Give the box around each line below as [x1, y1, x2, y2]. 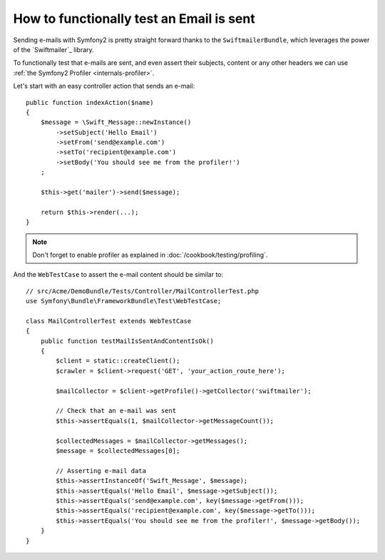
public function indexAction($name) [26, 98, 154, 106]
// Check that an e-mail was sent [56, 407, 177, 415]
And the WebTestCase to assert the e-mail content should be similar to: [13, 270, 224, 279]
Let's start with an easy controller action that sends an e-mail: [13, 82, 195, 91]
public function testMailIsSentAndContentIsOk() [40, 337, 214, 345]
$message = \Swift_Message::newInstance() [40, 118, 192, 126]
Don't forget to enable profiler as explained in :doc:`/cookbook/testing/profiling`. [32, 250, 268, 259]
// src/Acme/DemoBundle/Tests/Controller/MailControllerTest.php [26, 287, 260, 295]
